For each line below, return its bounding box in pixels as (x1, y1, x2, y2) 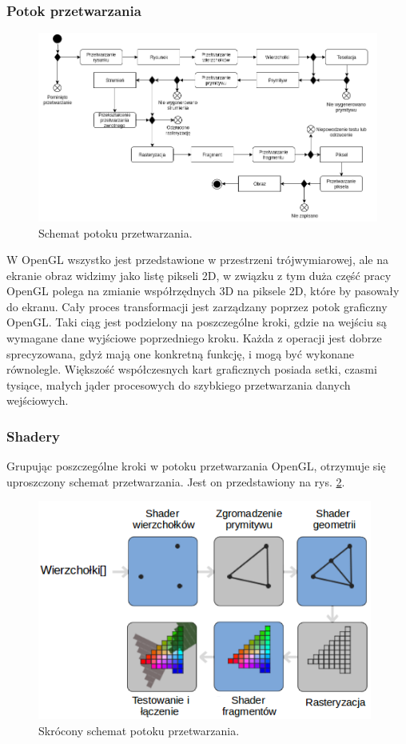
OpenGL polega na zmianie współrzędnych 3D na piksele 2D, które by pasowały (6, 282, 400, 299)
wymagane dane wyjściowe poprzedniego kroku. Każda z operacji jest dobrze (6, 330, 382, 346)
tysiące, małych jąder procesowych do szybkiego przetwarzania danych (6, 376, 351, 393)
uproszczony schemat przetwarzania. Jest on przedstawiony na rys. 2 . (6, 473, 345, 490)
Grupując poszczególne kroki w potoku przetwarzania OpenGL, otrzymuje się (6, 458, 386, 474)
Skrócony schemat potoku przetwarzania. (38, 722, 240, 739)
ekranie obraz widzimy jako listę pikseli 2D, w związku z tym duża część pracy (6, 266, 392, 283)
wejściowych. (6, 392, 69, 409)
